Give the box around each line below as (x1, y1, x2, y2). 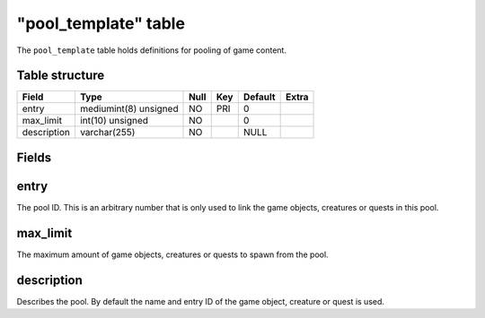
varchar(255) (79, 126, 136, 139)
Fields (16, 150, 52, 165)
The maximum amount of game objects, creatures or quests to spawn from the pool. (16, 249, 329, 260)
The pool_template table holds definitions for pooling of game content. (16, 45, 287, 56)
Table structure (16, 68, 105, 83)
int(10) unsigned (79, 115, 148, 127)
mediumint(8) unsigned (79, 103, 179, 116)
